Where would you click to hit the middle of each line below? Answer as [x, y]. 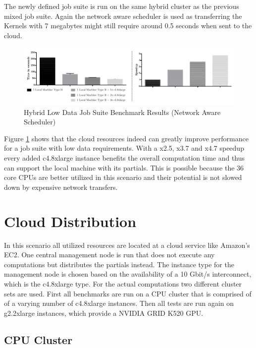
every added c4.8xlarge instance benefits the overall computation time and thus [125, 158]
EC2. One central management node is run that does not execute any [109, 255]
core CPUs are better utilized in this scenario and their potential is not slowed [123, 177]
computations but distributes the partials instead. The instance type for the [119, 264]
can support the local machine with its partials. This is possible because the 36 [124, 167]
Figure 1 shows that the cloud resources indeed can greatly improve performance [126, 138]
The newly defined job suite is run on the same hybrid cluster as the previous [122, 6]
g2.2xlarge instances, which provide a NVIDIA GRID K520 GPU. [104, 313]
